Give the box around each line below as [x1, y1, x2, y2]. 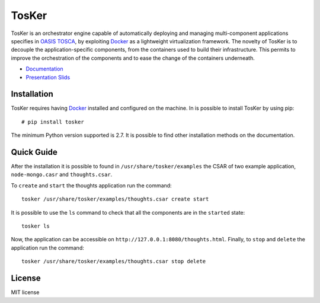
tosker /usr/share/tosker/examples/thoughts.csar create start [21, 196, 209, 203]
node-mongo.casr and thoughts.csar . [11, 171, 113, 178]
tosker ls [21, 223, 50, 229]
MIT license [11, 289, 40, 296]
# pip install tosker [21, 119, 84, 125]
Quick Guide [11, 147, 57, 157]
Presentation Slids [25, 74, 71, 81]
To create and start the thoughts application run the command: [11, 181, 172, 189]
